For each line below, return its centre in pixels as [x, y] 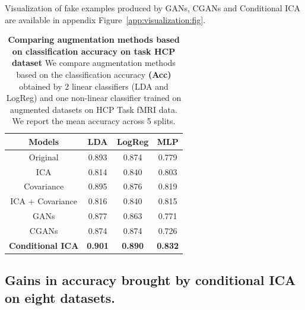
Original [44, 156]
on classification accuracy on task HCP [94, 51]
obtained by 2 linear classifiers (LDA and [94, 86]
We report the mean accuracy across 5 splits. [94, 121]
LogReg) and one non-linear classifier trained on [94, 98]
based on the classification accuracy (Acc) [94, 74]
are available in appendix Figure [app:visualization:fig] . [105, 19]
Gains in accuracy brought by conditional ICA [150, 280]
